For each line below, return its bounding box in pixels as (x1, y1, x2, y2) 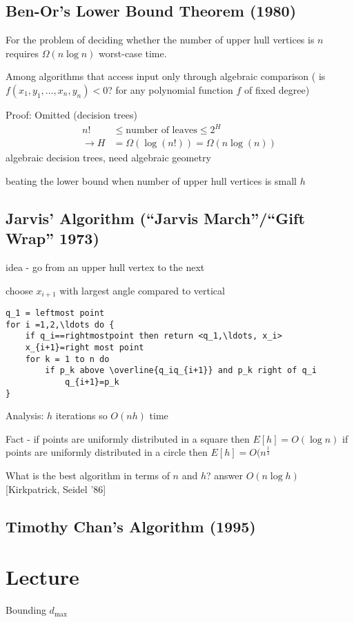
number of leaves (126, 126, 197, 136)
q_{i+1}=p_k (64, 377, 119, 387)
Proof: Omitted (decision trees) (6, 107, 137, 121)
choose (6, 283, 33, 297)
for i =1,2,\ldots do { (6, 319, 115, 330)
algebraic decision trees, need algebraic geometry (6, 150, 211, 165)
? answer (206, 468, 243, 482)
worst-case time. (99, 46, 167, 60)
